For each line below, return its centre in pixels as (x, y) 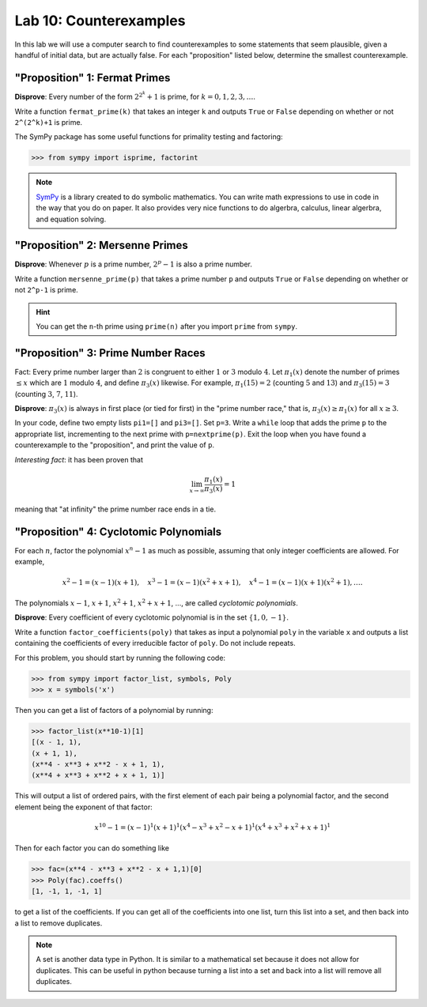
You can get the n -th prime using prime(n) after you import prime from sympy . (167, 326)
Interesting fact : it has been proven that (79, 459)
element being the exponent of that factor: (84, 807)
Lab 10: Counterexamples (100, 21)
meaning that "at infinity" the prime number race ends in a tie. (115, 509)
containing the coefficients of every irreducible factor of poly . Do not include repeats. (155, 643)
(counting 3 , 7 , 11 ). (46, 394)
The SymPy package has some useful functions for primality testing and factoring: (149, 137)
